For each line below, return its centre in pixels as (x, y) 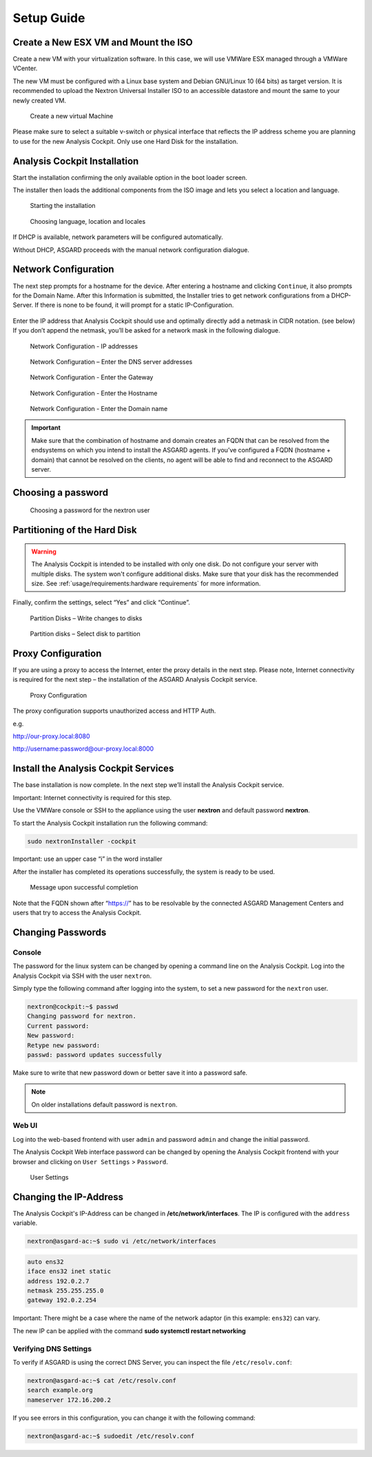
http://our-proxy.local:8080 (51, 736)
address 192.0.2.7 (58, 1281)
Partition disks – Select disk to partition (85, 634)
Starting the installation (63, 206)
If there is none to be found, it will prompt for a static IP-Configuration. (134, 305)
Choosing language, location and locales (88, 221)
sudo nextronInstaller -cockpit (82, 841)
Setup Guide (49, 18)
